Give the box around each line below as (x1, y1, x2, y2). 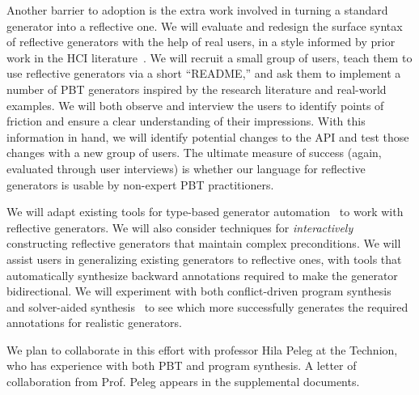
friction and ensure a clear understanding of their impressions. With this (6, 113, 366, 130)
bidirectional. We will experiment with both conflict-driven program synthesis (6, 282, 391, 299)
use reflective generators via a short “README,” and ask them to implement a (6, 65, 401, 82)
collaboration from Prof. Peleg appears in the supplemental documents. (6, 373, 360, 390)
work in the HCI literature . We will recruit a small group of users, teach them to (6, 49, 413, 66)
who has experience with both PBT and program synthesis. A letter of (6, 357, 357, 374)
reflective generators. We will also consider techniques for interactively (6, 219, 353, 236)
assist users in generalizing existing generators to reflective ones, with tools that (6, 250, 402, 267)
